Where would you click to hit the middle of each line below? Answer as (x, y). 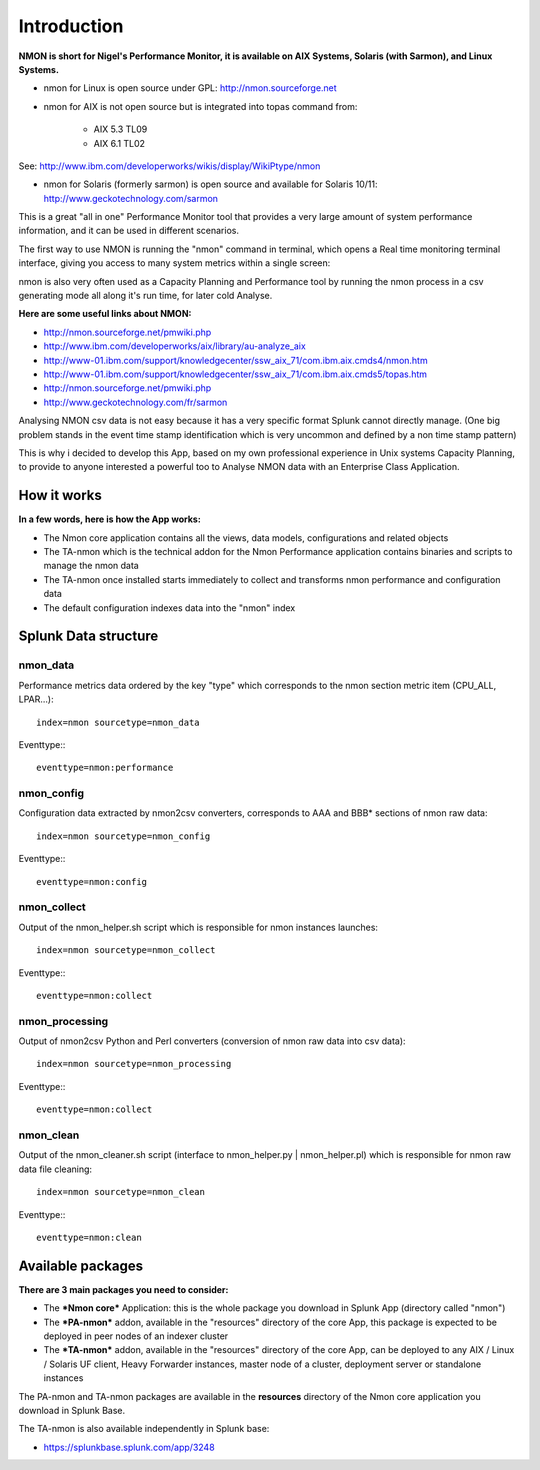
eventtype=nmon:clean (89, 1237)
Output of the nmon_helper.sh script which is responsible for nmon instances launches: (198, 927)
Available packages (81, 1265)
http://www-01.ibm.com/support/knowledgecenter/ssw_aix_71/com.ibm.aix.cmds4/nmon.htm (236, 360)
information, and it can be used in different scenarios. (129, 231)
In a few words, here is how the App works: (110, 519)
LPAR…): (36, 699)
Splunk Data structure (88, 636)
